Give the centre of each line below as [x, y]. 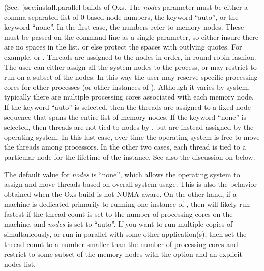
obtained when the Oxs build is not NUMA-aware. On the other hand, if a [120, 194]
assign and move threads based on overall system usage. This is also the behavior [131, 184]
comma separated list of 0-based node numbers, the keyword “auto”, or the [121, 17]
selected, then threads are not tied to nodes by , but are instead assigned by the [129, 127]
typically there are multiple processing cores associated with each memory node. [129, 97]
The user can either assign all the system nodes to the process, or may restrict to [130, 67]
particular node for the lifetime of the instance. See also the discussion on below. [130, 156]
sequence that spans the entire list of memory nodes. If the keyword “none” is [125, 117]
